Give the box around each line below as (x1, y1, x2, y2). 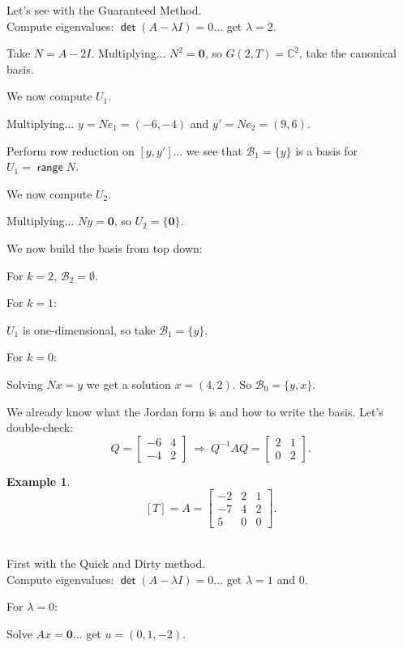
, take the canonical (299, 45, 397, 62)
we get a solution (86, 375, 171, 392)
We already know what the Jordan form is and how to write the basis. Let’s (6, 403, 384, 420)
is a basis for (295, 142, 358, 159)
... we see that (173, 142, 242, 159)
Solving (6, 375, 43, 392)
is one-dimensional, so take (22, 321, 156, 338)
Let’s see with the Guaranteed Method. (6, 2, 202, 18)
